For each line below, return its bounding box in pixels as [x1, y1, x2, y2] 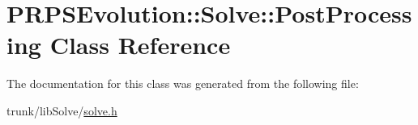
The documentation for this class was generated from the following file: [6, 75, 359, 92]
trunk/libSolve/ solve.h [6, 102, 117, 119]
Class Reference [49, 28, 231, 61]
